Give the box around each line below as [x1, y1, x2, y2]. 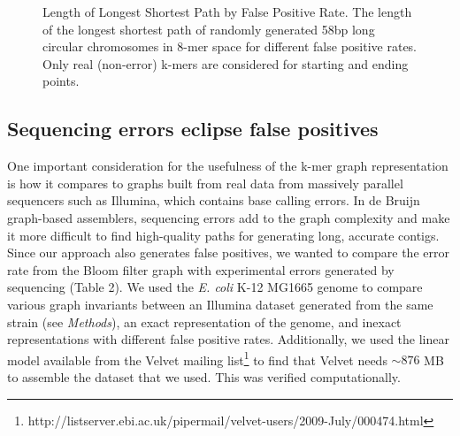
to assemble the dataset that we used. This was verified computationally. [7, 367, 401, 386]
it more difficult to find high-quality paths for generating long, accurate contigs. [7, 226, 440, 244]
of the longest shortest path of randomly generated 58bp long [42, 19, 375, 38]
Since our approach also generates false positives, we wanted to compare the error [7, 243, 449, 262]
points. [42, 72, 80, 90]
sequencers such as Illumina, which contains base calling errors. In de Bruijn [7, 191, 420, 210]
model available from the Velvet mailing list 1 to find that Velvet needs [7, 348, 387, 369]
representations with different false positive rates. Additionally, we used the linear [7, 330, 449, 348]
